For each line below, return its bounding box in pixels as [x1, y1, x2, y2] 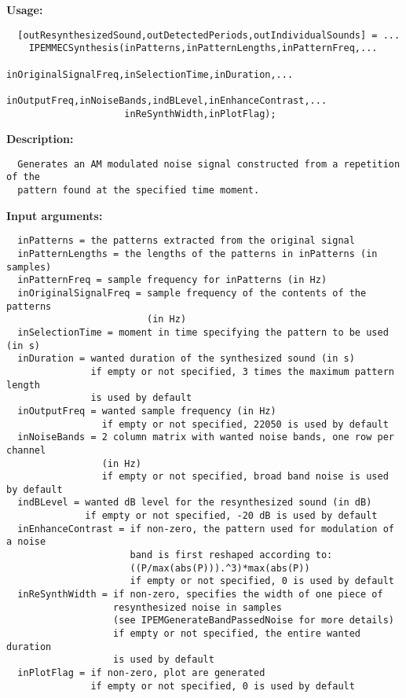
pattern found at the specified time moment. [17, 185, 260, 197]
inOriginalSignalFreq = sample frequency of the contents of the [17, 287, 367, 299]
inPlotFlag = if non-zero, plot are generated [17, 667, 265, 678]
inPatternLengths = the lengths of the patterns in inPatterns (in [17, 248, 378, 259]
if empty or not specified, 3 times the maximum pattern [90, 366, 394, 377]
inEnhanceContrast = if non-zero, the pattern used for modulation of [17, 523, 394, 535]
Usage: [6, 2, 43, 17]
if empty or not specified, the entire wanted [113, 628, 361, 640]
